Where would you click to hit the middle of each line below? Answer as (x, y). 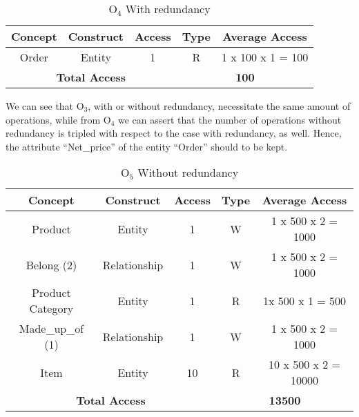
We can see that (40, 106)
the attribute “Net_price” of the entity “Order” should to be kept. (147, 146)
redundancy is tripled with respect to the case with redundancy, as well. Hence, (174, 133)
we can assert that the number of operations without (230, 119)
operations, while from (53, 119)
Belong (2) (51, 264)
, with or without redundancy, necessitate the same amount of (219, 106)
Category (51, 309)
